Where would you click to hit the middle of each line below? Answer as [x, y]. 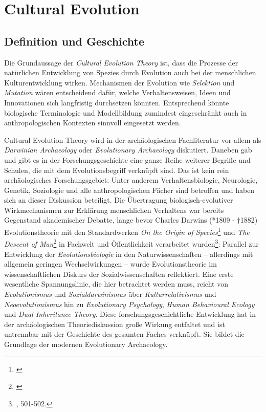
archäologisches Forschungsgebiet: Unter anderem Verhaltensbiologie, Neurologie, [131, 180]
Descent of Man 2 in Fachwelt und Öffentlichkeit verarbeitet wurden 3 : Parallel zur [131, 243]
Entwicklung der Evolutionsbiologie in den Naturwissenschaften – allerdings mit [129, 254]
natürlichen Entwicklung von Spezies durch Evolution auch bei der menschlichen [130, 72]
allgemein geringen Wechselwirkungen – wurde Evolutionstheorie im [110, 264]
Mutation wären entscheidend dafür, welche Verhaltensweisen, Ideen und [117, 92]
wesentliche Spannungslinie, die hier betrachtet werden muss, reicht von [116, 284]
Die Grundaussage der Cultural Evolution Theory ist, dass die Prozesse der [121, 62]
